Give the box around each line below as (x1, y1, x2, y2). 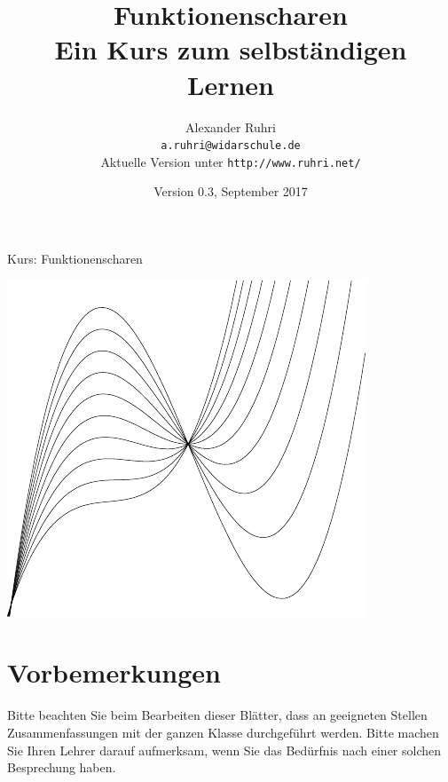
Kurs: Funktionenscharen (7, 249, 143, 267)
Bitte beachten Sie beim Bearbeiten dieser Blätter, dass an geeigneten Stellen (7, 706, 428, 724)
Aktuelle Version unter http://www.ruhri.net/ (100, 152, 361, 170)
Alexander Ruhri (185, 117, 276, 136)
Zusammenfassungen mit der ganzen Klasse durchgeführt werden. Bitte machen (7, 723, 439, 741)
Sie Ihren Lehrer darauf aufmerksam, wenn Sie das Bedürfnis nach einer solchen (7, 740, 442, 759)
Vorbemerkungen (7, 654, 221, 691)
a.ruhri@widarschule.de (161, 139, 301, 153)
